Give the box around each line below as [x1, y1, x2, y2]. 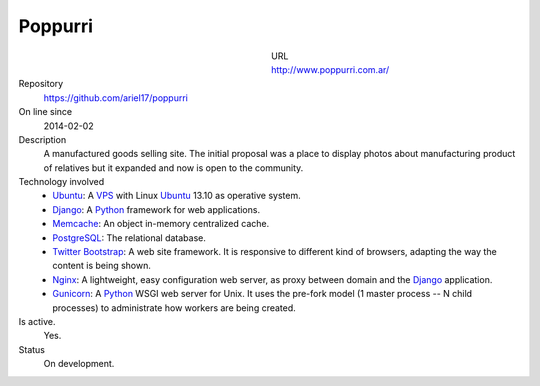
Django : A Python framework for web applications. [52, 203, 260, 215]
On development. [43, 358, 115, 370]
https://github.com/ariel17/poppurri [43, 91, 189, 104]
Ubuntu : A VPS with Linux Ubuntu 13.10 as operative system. [52, 190, 301, 202]
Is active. [18, 315, 56, 327]
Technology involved [18, 176, 105, 188]
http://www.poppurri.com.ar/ [271, 63, 390, 75]
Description [18, 133, 67, 145]
